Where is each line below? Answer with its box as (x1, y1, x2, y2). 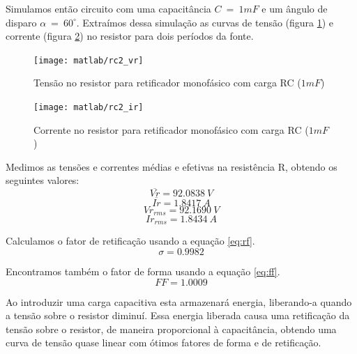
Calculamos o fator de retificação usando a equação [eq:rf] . (6, 233, 255, 248)
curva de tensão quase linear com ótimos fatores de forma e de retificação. (6, 335, 321, 350)
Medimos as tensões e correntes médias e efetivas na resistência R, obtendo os (6, 159, 337, 174)
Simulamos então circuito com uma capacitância (6, 1, 211, 15)
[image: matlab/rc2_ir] (33, 102, 144, 113)
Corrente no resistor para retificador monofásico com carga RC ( (33, 122, 309, 137)
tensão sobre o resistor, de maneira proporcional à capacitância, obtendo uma (6, 321, 337, 336)
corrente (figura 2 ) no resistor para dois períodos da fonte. (6, 29, 254, 43)
